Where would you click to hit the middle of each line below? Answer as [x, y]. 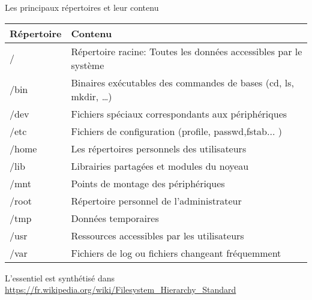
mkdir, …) [91, 96]
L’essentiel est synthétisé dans [60, 277]
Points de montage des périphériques [148, 183]
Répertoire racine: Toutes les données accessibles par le [187, 51]
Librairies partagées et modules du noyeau [160, 166]
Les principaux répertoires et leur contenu [82, 7]
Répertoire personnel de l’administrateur [156, 200]
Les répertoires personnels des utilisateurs [159, 148]
